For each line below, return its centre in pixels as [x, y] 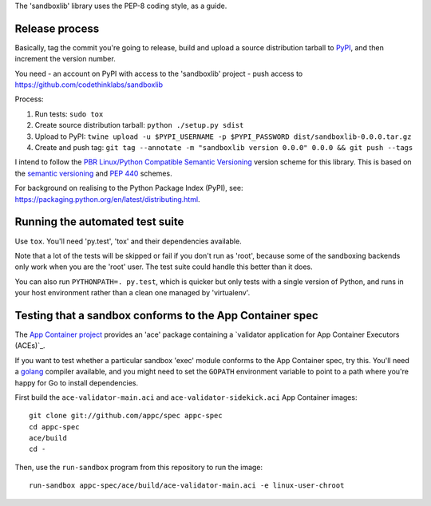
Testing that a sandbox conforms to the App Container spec [166, 315]
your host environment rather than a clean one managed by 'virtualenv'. [132, 293]
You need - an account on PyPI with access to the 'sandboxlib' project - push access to [159, 73]
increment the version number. [65, 59]
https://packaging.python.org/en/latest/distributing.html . [107, 199]
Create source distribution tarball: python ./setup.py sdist [139, 125]
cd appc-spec [54, 427]
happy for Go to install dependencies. [77, 382]
